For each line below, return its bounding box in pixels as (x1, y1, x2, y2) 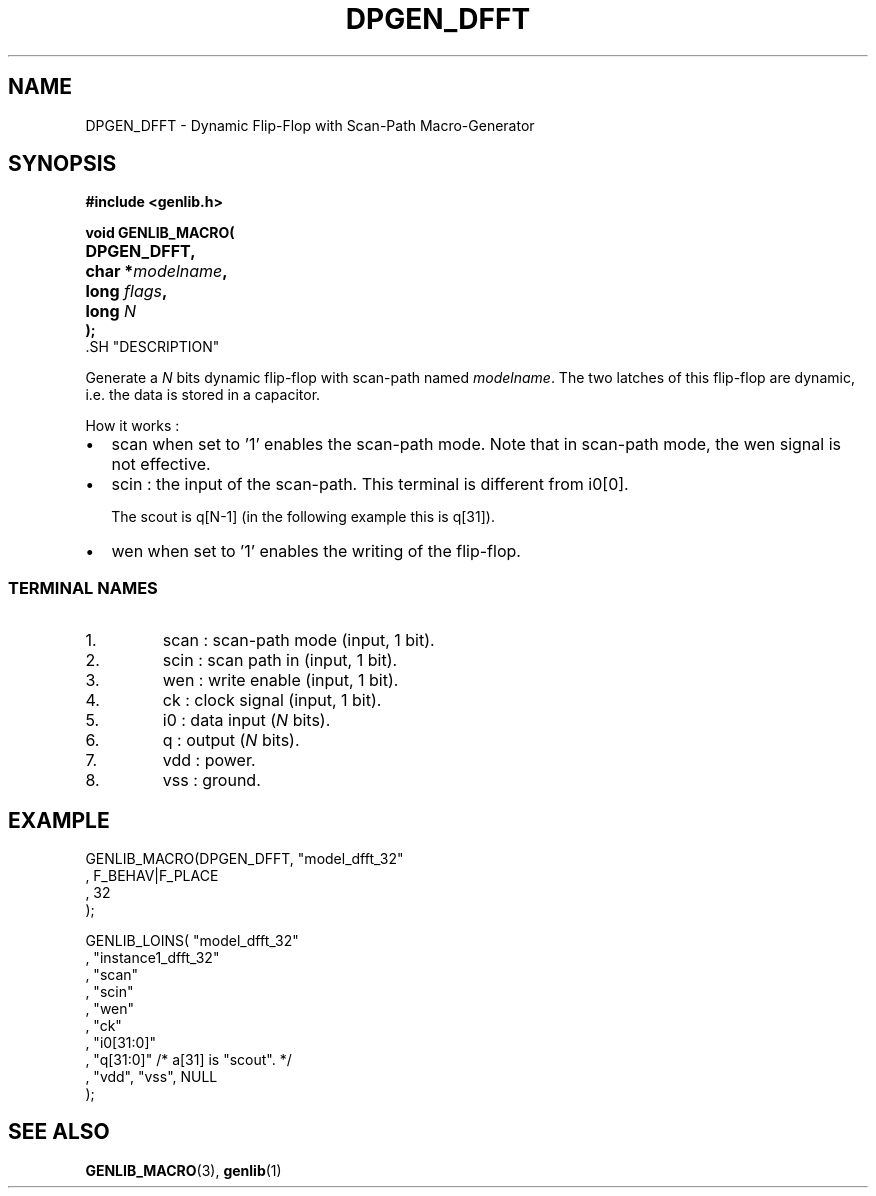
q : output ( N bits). (162, 730, 300, 751)
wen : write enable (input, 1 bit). (162, 670, 399, 691)
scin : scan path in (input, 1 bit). (162, 650, 398, 671)
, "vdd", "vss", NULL (85, 1068, 218, 1086)
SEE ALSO (8, 1119, 110, 1145)
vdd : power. (162, 750, 256, 771)
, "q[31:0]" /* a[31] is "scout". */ (85, 1051, 292, 1069)
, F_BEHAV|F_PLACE (85, 867, 219, 885)
